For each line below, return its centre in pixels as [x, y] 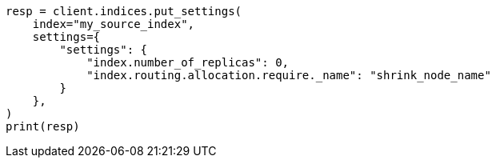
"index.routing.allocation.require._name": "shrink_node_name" [289, 75]
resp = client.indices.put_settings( [124, 11]
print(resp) [43, 126]
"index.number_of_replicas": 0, [188, 62]
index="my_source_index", [114, 24]
